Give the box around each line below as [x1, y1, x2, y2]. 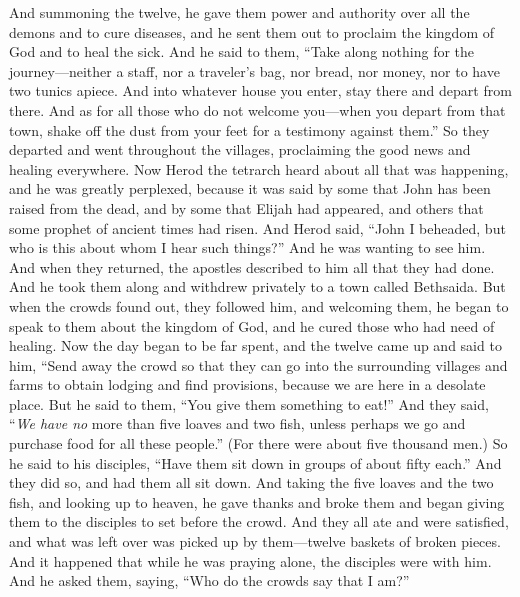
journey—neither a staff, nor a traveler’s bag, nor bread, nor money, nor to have [9, 60, 500, 81]
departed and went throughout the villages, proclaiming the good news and [9, 139, 471, 160]
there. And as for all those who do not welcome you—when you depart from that [9, 99, 506, 120]
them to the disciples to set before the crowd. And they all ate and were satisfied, [9, 511, 509, 532]
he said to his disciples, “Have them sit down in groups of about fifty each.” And [9, 452, 502, 473]
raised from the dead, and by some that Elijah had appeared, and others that [9, 197, 484, 218]
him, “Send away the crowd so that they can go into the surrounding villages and [9, 354, 508, 375]
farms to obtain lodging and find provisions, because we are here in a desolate [9, 374, 486, 395]
